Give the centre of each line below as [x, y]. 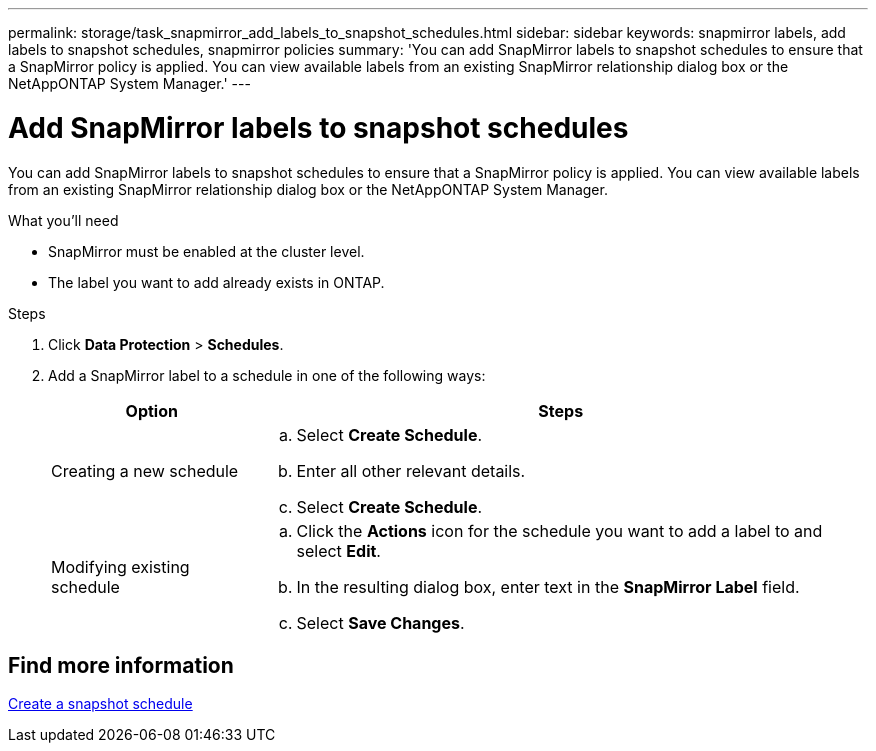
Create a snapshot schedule [100, 704]
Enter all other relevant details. [411, 470]
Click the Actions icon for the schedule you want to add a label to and [559, 530]
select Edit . [338, 550]
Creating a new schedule [145, 470]
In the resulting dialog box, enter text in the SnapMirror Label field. [548, 586]
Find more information [121, 665]
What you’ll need [63, 220]
